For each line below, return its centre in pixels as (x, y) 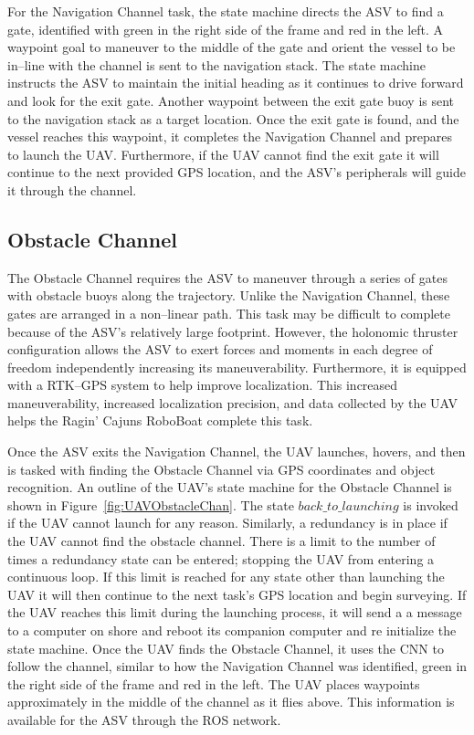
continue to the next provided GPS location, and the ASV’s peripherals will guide (237, 172)
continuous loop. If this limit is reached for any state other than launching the (226, 577)
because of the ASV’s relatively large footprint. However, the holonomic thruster (233, 331)
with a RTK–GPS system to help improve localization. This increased (203, 385)
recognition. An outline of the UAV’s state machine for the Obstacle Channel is (230, 487)
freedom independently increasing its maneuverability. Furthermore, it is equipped (237, 367)
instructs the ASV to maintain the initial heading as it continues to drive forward (236, 83)
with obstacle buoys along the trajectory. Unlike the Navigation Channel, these (229, 295)
